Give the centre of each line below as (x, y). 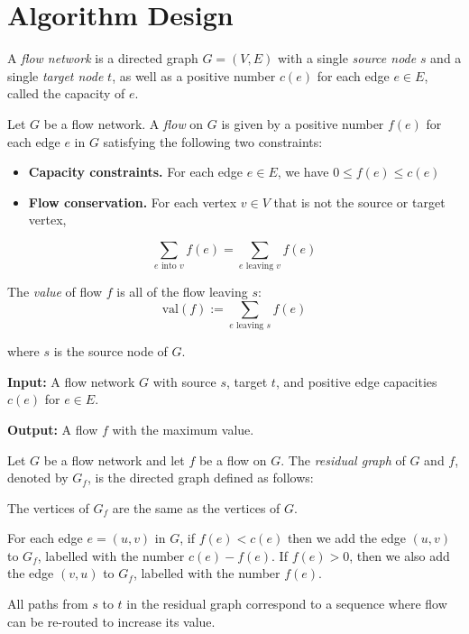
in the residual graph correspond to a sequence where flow (287, 604)
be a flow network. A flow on (124, 123)
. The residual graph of (343, 459)
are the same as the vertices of (196, 507)
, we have (303, 172)
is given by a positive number (303, 123)
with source (184, 381)
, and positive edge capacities (356, 381)
